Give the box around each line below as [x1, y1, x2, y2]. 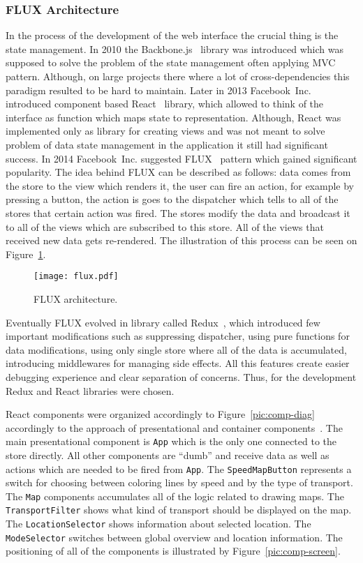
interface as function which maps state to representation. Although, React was [6, 110, 341, 124]
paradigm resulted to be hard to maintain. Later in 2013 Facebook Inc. [6, 82, 311, 97]
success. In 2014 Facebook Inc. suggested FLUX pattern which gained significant [6, 151, 357, 165]
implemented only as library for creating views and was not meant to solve [6, 123, 325, 138]
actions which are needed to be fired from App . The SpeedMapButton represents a [6, 461, 352, 476]
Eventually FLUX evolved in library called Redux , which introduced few [6, 315, 320, 329]
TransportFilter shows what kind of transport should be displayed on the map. [6, 502, 352, 517]
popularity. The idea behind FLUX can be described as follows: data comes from [6, 165, 351, 179]
